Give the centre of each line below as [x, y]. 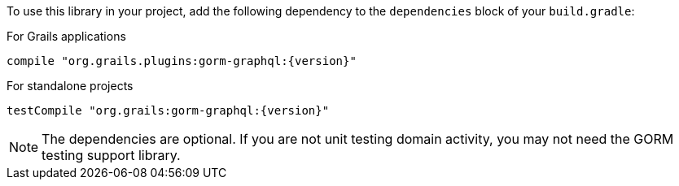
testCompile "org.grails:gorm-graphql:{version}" [168, 110]
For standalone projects [70, 86]
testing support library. [111, 155]
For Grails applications [66, 36]
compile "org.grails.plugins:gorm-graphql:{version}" [182, 61]
